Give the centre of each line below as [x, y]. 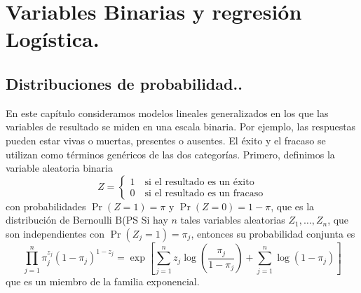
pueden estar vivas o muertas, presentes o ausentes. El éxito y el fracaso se [166, 140]
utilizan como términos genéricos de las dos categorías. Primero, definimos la [170, 154]
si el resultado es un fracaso [204, 194]
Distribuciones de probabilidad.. [124, 83]
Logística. [53, 39]
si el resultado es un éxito [199, 183]
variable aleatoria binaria [59, 168]
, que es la [293, 206]
